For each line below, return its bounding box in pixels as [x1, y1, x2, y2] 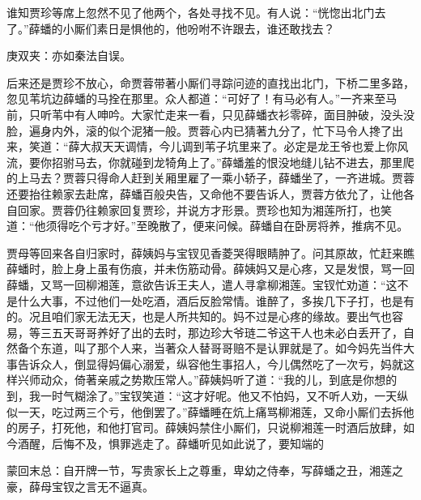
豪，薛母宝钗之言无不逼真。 [6, 478, 154, 495]
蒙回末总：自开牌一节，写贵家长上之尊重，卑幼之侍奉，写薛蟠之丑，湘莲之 [6, 462, 403, 479]
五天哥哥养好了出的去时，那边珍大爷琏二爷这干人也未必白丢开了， [51, 323, 403, 340]
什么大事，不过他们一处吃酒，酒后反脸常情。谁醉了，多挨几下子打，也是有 [17, 292, 415, 309]
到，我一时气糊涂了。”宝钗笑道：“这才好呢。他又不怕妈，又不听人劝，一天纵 [6, 387, 409, 404]
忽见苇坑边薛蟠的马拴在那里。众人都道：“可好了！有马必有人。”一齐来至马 [6, 90, 398, 107]
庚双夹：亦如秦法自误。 [6, 47, 131, 64]
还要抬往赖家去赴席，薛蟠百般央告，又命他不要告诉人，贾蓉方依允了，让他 [6, 185, 403, 202]
